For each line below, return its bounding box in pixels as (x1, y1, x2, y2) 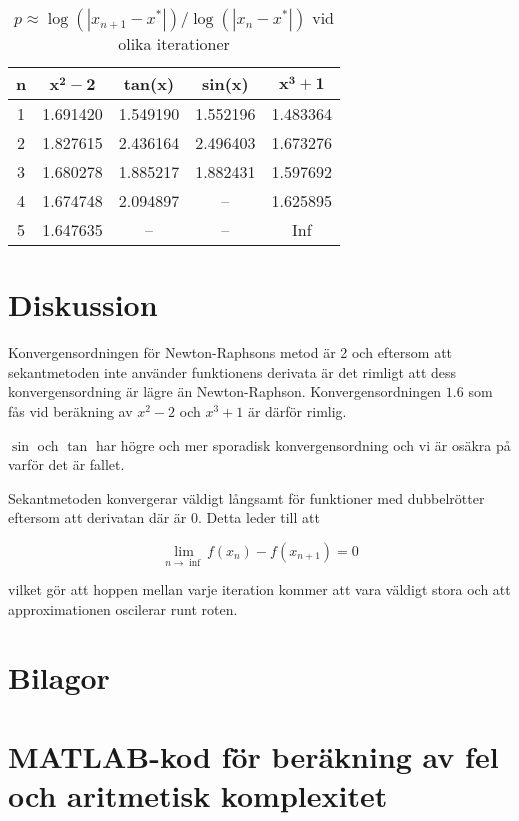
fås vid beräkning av (8, 400, 133, 421)
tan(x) (123, 72, 175, 95)
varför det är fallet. (8, 454, 125, 475)
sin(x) (202, 72, 249, 95)
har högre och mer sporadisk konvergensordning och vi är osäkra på (95, 434, 511, 455)
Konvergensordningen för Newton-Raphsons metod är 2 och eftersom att (8, 342, 453, 363)
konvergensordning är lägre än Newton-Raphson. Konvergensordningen (8, 381, 442, 402)
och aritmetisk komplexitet (8, 775, 388, 816)
